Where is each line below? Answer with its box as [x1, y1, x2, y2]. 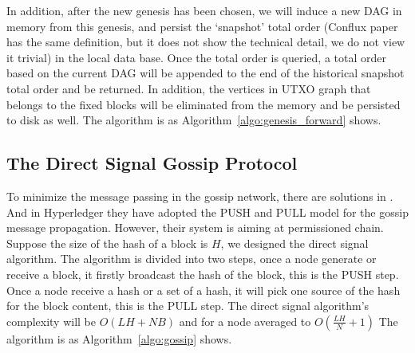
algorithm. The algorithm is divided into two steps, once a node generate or [6, 250, 377, 267]
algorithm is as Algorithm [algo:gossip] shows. [6, 330, 232, 347]
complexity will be [6, 312, 96, 329]
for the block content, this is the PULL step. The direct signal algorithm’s [6, 297, 370, 314]
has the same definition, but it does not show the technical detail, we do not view [6, 33, 405, 50]
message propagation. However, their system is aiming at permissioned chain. [6, 219, 384, 236]
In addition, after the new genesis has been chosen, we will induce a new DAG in [6, 2, 402, 18]
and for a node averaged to [179, 312, 311, 329]
